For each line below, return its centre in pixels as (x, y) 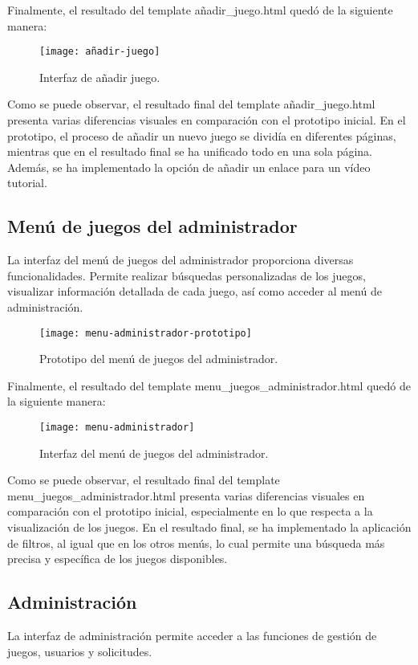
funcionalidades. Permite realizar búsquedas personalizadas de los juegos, (187, 275)
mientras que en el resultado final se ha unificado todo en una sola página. (190, 151)
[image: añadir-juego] (100, 52)
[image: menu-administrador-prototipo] (146, 333)
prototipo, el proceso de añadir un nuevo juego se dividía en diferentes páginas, (202, 135)
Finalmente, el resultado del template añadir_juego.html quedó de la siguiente (200, 10)
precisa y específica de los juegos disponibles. (118, 559)
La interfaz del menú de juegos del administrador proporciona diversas (181, 260)
